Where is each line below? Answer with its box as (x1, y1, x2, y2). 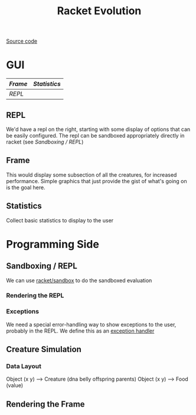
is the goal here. (6, 184, 45, 191)
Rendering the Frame (6, 399, 85, 409)
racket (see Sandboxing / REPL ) (6, 138, 84, 145)
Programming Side (6, 237, 99, 251)
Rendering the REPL (6, 292, 64, 300)
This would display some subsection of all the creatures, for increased (6, 171, 177, 178)
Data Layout (6, 362, 41, 371)
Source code (6, 37, 37, 45)
